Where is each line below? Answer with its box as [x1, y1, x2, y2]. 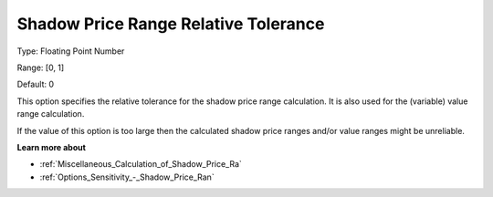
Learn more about [16, 141, 87, 152]
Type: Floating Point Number [16, 46, 125, 57]
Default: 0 [16, 78, 55, 90]
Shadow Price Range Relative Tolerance [16, 14, 325, 34]
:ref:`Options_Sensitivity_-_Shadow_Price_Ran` [39, 171, 215, 182]
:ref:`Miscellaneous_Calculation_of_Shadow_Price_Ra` [39, 159, 242, 170]
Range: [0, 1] [16, 62, 65, 73]
